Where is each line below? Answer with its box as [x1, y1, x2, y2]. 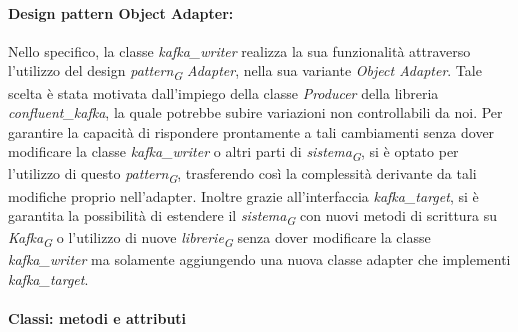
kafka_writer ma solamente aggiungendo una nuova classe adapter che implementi [8, 249, 511, 270]
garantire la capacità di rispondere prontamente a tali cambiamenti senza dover [8, 121, 495, 142]
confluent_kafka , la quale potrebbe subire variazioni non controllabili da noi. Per [8, 102, 503, 123]
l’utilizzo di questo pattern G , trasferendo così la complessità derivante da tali [8, 163, 477, 187]
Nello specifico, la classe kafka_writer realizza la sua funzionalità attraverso [8, 40, 471, 61]
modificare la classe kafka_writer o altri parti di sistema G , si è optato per [8, 141, 459, 165]
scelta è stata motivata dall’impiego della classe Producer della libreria [8, 82, 439, 103]
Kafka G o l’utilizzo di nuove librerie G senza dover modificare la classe [8, 227, 431, 251]
